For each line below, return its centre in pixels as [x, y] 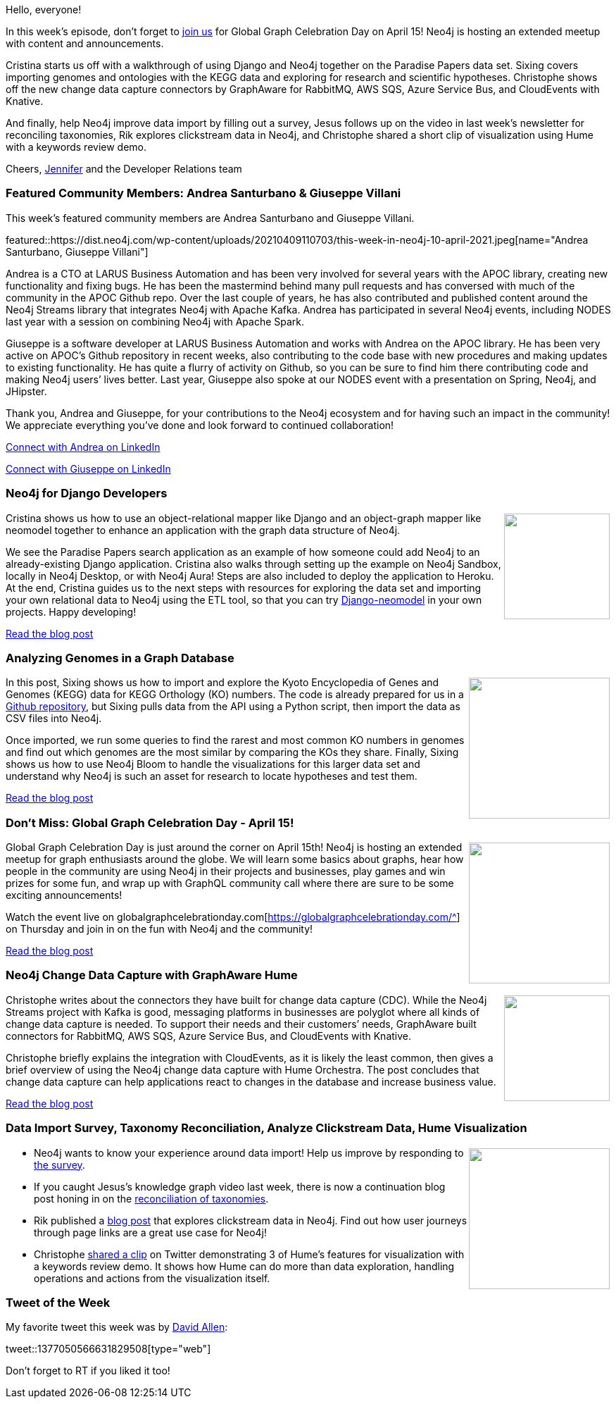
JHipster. [26, 391]
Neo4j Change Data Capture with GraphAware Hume [152, 975]
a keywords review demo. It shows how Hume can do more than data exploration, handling [244, 1266]
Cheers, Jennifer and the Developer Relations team [124, 169]
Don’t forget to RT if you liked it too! [88, 1371]
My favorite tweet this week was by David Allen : [117, 1327]
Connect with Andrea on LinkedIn [83, 447]
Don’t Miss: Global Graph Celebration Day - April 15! [150, 822]
